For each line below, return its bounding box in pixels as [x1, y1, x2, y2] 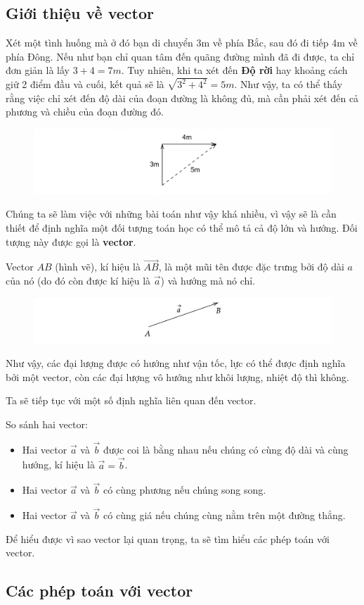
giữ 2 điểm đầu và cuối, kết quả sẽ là [6, 77, 164, 92]
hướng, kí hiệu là [22, 457, 95, 472]
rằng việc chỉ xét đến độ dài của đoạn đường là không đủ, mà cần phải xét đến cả [6, 90, 359, 105]
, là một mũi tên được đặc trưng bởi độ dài [158, 259, 344, 274]
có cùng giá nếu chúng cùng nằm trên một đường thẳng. [103, 508, 346, 523]
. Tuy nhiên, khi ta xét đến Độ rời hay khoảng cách [121, 63, 348, 77]
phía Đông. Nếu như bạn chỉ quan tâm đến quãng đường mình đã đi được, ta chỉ [6, 49, 355, 63]
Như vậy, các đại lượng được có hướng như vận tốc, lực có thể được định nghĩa [6, 356, 346, 370]
